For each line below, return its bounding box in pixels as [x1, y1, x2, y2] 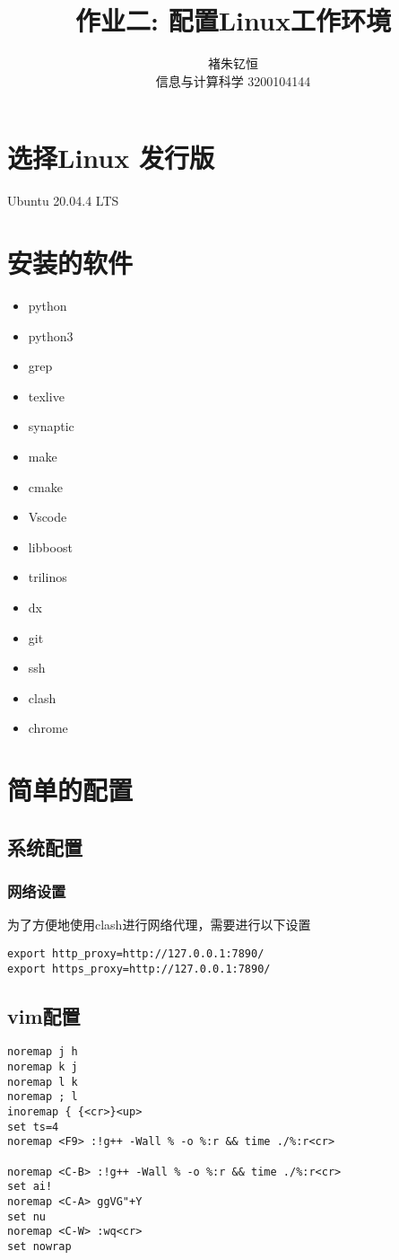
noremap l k [7, 1075, 78, 1088]
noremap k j [7, 1061, 78, 1074]
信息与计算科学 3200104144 [155, 71, 311, 90]
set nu [7, 1210, 46, 1223]
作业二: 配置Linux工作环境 [75, 2, 391, 39]
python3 [28, 326, 74, 345]
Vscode [28, 507, 67, 526]
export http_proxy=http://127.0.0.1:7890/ [7, 947, 265, 960]
